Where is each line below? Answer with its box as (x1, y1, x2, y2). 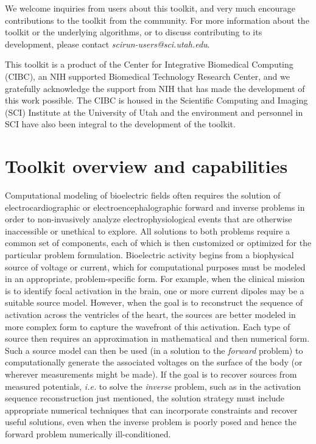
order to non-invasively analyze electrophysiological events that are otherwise (5, 213, 292, 225)
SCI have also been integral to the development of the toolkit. (5, 118, 236, 130)
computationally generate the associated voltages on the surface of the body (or (5, 356, 303, 368)
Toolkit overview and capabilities (5, 153, 288, 178)
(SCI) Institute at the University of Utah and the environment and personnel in (5, 105, 303, 118)
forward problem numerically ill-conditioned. (5, 427, 171, 440)
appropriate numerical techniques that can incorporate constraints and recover (5, 403, 298, 416)
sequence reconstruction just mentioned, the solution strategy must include (5, 392, 285, 404)
